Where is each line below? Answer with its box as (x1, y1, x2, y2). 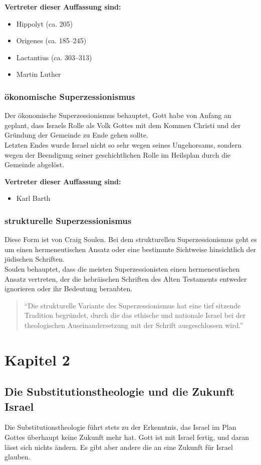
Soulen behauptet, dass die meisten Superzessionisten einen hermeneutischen (5, 263, 240, 274)
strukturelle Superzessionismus (5, 214, 132, 226)
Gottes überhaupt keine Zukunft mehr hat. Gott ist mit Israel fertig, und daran (5, 432, 249, 442)
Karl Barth (16, 193, 51, 203)
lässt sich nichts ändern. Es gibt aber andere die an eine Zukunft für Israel (5, 441, 233, 452)
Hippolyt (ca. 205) (16, 18, 73, 29)
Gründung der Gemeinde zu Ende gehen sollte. (5, 130, 148, 140)
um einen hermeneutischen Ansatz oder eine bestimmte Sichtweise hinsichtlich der (5, 244, 256, 254)
